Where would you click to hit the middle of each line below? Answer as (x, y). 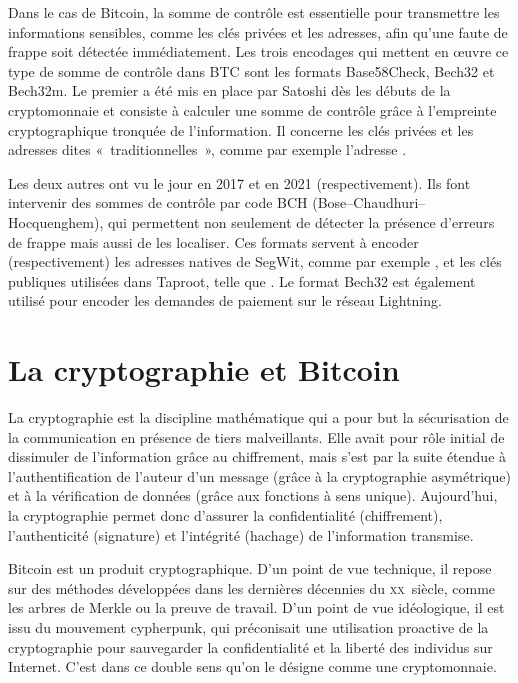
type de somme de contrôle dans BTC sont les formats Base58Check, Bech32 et (251, 70)
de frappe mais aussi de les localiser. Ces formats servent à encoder (213, 241)
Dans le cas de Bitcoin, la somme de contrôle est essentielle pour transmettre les (254, 12)
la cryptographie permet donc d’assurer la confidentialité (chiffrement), (225, 515)
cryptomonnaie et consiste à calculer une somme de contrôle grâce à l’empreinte (252, 109)
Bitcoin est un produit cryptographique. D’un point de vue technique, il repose (250, 568)
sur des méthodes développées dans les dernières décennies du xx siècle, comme (252, 587)
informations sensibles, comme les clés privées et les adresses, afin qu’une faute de (258, 31)
